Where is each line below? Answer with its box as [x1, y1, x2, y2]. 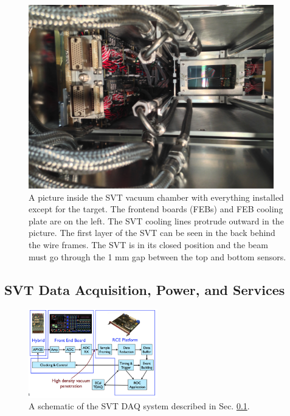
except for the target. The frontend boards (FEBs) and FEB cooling [29, 203, 283, 215]
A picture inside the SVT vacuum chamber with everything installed [29, 190, 284, 203]
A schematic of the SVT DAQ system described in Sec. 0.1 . [29, 400, 250, 412]
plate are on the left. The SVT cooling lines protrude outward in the [29, 214, 284, 227]
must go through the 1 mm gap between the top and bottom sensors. [29, 250, 286, 263]
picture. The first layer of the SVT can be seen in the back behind [29, 226, 275, 239]
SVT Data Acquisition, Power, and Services [4, 280, 285, 299]
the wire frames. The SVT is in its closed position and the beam [29, 238, 268, 251]
